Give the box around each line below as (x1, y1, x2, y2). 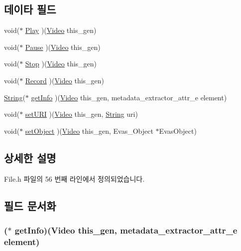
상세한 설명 (4, 150, 56, 165)
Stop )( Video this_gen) (25, 58, 97, 69)
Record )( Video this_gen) (25, 75, 105, 85)
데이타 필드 (4, 1, 56, 17)
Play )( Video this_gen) (25, 25, 97, 35)
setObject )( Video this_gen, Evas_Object (25, 125, 153, 136)
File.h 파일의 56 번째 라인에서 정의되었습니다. (4, 173, 145, 184)
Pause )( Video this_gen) (25, 41, 101, 52)
